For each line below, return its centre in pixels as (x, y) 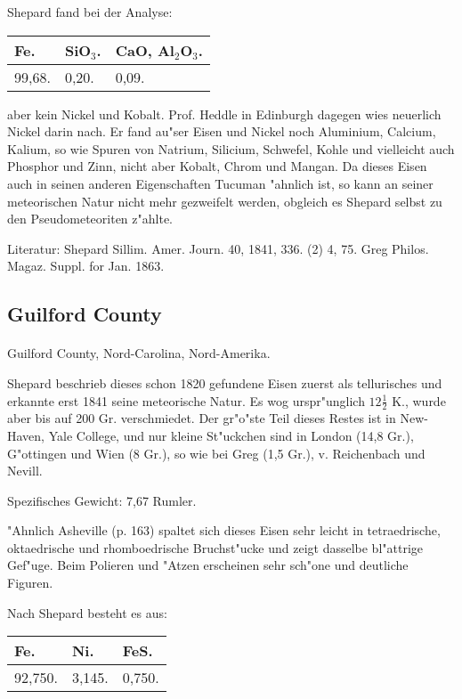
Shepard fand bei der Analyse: (90, 12)
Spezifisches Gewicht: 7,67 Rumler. (102, 500)
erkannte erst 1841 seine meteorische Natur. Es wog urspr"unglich (186, 400)
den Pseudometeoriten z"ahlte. (90, 219)
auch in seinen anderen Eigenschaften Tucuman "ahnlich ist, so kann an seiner (220, 183)
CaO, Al (145, 50)
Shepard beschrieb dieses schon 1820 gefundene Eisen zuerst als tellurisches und (225, 382)
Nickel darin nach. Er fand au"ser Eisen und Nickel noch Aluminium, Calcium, (222, 131)
